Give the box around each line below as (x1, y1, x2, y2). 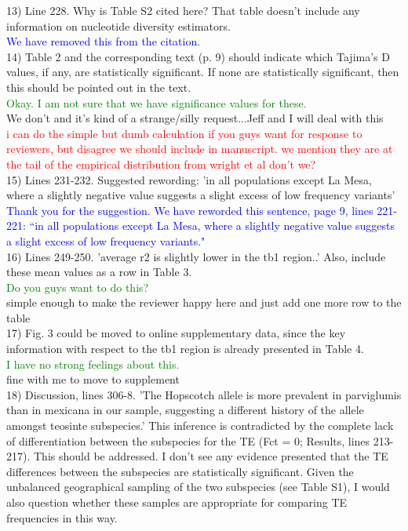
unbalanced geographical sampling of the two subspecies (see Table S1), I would (6, 478, 390, 495)
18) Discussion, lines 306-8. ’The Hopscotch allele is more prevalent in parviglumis (6, 386, 402, 402)
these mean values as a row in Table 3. (6, 264, 192, 280)
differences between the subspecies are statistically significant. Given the (6, 463, 354, 479)
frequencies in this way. (6, 509, 118, 526)
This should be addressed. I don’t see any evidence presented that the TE (33, 448, 388, 464)
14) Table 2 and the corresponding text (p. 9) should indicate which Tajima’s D (6, 48, 390, 64)
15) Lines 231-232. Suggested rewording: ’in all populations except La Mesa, (6, 171, 372, 187)
